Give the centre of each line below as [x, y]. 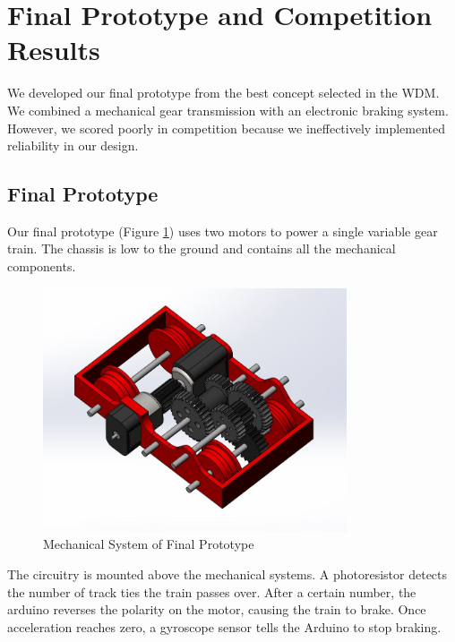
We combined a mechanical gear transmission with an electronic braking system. [228, 110]
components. [42, 266]
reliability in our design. [73, 146]
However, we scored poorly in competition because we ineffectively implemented [227, 128]
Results [54, 50]
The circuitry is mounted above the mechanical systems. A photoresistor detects [227, 574]
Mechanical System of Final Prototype [149, 544]
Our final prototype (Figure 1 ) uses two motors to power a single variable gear [223, 231]
